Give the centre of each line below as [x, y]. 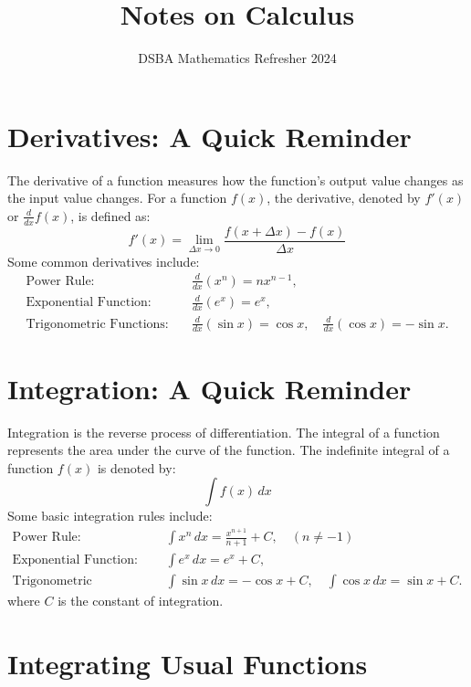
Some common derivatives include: [104, 261]
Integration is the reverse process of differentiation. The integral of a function [224, 432]
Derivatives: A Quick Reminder [209, 136]
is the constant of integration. [141, 600]
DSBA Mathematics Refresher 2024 [237, 58]
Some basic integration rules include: [110, 516]
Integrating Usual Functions [188, 663]
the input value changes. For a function [117, 198]
